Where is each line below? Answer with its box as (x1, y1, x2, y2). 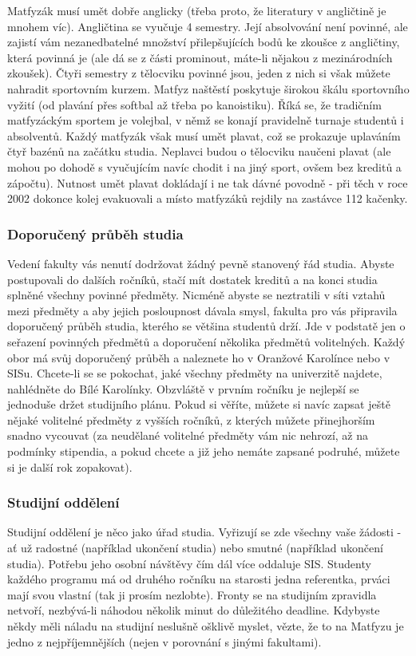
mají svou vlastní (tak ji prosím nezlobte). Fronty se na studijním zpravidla (7, 586, 377, 603)
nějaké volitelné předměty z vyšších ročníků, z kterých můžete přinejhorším (7, 411, 375, 428)
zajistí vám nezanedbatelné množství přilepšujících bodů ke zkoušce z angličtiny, (7, 34, 400, 50)
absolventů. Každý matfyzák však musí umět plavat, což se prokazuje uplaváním (7, 127, 401, 144)
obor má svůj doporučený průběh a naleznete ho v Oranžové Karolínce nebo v (7, 349, 390, 366)
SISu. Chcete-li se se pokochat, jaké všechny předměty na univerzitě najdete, (7, 365, 382, 381)
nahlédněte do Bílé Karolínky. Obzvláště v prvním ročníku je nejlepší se (7, 380, 359, 397)
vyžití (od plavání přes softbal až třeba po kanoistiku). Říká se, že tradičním (7, 96, 382, 113)
